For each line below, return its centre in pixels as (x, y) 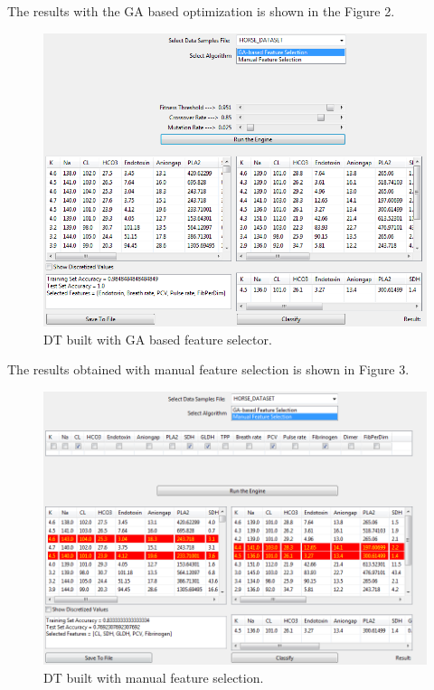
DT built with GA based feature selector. (158, 339)
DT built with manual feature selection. (154, 677)
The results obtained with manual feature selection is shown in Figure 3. (208, 369)
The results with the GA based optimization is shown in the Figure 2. (201, 11)
